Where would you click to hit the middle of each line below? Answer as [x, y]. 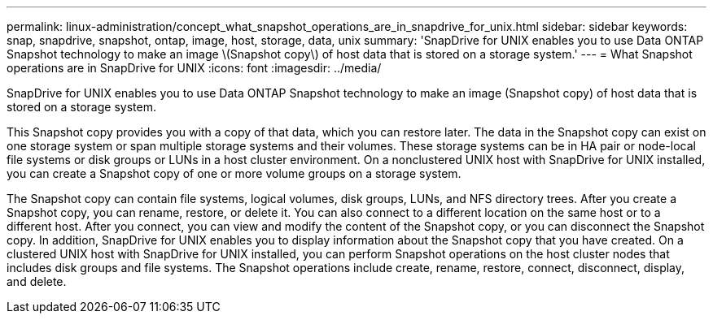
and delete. [37, 281]
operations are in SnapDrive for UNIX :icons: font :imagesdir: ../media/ [194, 68]
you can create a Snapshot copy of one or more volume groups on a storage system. [234, 173]
